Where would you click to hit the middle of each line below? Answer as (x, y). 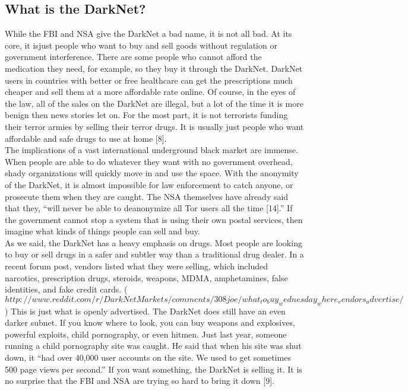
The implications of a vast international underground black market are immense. (151, 150)
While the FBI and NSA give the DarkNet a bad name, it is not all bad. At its (148, 34)
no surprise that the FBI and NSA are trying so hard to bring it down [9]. (140, 381)
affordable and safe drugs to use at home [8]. (86, 138)
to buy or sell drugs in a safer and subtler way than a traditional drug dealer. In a (154, 254)
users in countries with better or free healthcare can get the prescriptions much (149, 80)
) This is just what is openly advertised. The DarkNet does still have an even (145, 311)
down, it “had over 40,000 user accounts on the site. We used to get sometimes (148, 357)
